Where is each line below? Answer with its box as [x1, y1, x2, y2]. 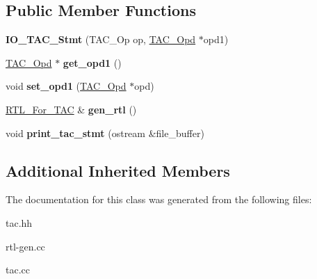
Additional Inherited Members [6, 159, 230, 181]
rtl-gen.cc [6, 239, 45, 253]
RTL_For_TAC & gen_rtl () [6, 102, 137, 116]
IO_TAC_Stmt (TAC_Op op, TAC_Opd [6, 32, 196, 47]
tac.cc [6, 262, 30, 277]
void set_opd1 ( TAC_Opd [6, 79, 127, 93]
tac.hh [6, 215, 33, 230]
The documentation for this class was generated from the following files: [6, 192, 312, 207]
